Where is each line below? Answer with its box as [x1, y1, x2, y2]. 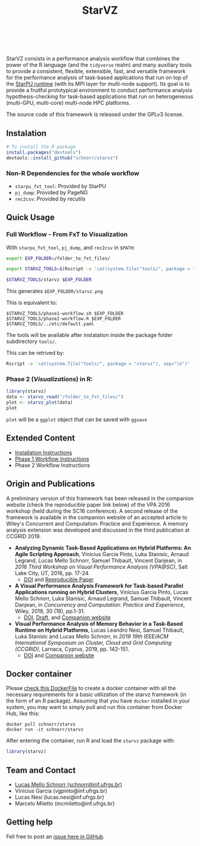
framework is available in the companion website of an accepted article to [6, 513, 187, 521]
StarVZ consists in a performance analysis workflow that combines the [6, 55, 180, 63]
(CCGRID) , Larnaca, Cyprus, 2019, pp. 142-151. [14, 645, 130, 653]
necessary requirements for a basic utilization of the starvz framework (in [6, 691, 186, 698]
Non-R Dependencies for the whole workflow [6, 169, 140, 177]
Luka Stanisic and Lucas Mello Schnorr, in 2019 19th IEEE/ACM [14, 632, 168, 640]
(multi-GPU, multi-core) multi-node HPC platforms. [6, 99, 131, 107]
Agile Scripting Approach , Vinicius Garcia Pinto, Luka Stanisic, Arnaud [14, 550, 189, 557]
